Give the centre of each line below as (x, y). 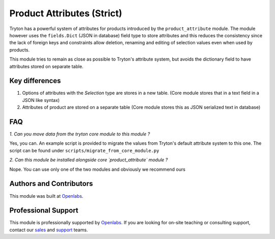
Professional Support (44, 211)
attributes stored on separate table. (46, 66)
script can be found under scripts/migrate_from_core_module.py (84, 150)
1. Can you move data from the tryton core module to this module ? (80, 134)
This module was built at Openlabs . (46, 196)
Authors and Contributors (51, 184)
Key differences (35, 81)
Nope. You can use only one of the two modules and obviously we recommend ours (98, 169)
